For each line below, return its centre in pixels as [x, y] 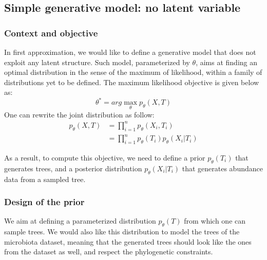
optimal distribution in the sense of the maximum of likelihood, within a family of [133, 72]
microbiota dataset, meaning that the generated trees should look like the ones [128, 241]
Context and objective [51, 33]
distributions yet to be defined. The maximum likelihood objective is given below [132, 82]
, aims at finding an [227, 62]
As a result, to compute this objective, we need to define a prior [105, 157]
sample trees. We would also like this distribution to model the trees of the [122, 232]
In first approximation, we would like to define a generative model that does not [130, 52]
